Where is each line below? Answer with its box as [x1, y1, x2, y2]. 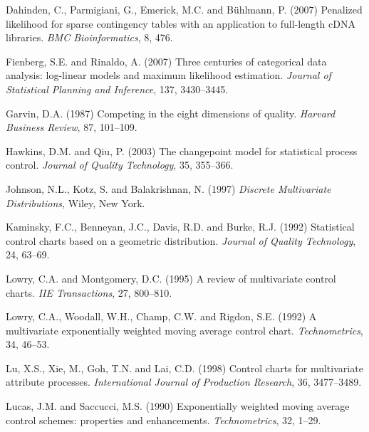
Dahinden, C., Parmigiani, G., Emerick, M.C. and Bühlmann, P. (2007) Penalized [6, 2, 363, 16]
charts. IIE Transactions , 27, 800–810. [6, 285, 172, 300]
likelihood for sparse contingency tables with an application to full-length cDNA [6, 16, 355, 31]
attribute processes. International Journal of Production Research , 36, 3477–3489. [6, 374, 362, 389]
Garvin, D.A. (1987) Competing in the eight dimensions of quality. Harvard [6, 105, 336, 120]
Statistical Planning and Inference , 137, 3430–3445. [6, 81, 229, 96]
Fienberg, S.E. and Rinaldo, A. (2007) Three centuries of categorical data [6, 53, 327, 68]
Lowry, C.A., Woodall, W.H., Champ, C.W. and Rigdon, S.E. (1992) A [6, 309, 317, 324]
